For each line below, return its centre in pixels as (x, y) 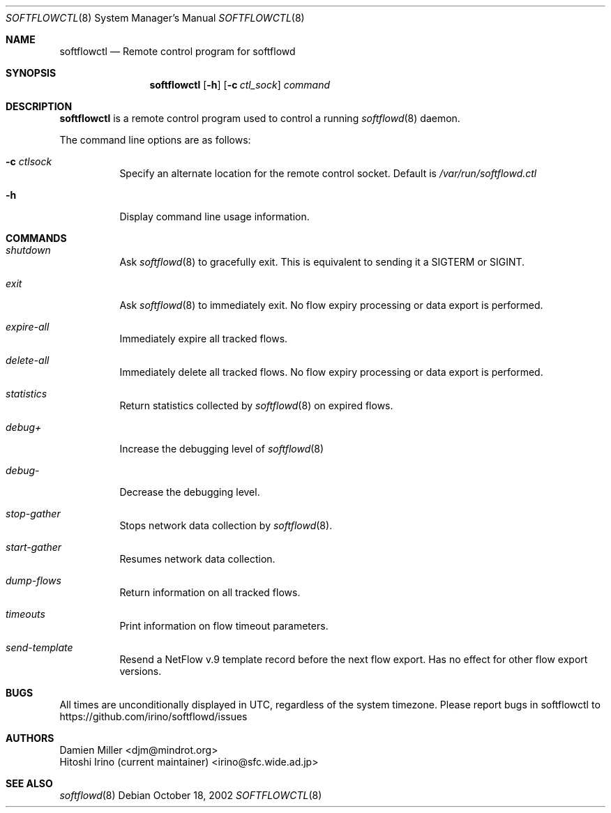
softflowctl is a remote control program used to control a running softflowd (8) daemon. (260, 118)
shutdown (28, 250)
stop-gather (33, 514)
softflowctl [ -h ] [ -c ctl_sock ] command (240, 85)
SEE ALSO (29, 783)
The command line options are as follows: (155, 140)
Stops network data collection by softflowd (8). (226, 525)
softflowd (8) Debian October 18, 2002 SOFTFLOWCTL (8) (191, 795)
